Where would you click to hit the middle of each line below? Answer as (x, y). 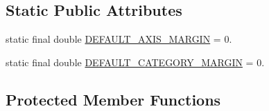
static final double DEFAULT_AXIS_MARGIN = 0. (119, 39)
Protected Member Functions (113, 99)
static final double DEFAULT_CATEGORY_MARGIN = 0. (135, 62)
